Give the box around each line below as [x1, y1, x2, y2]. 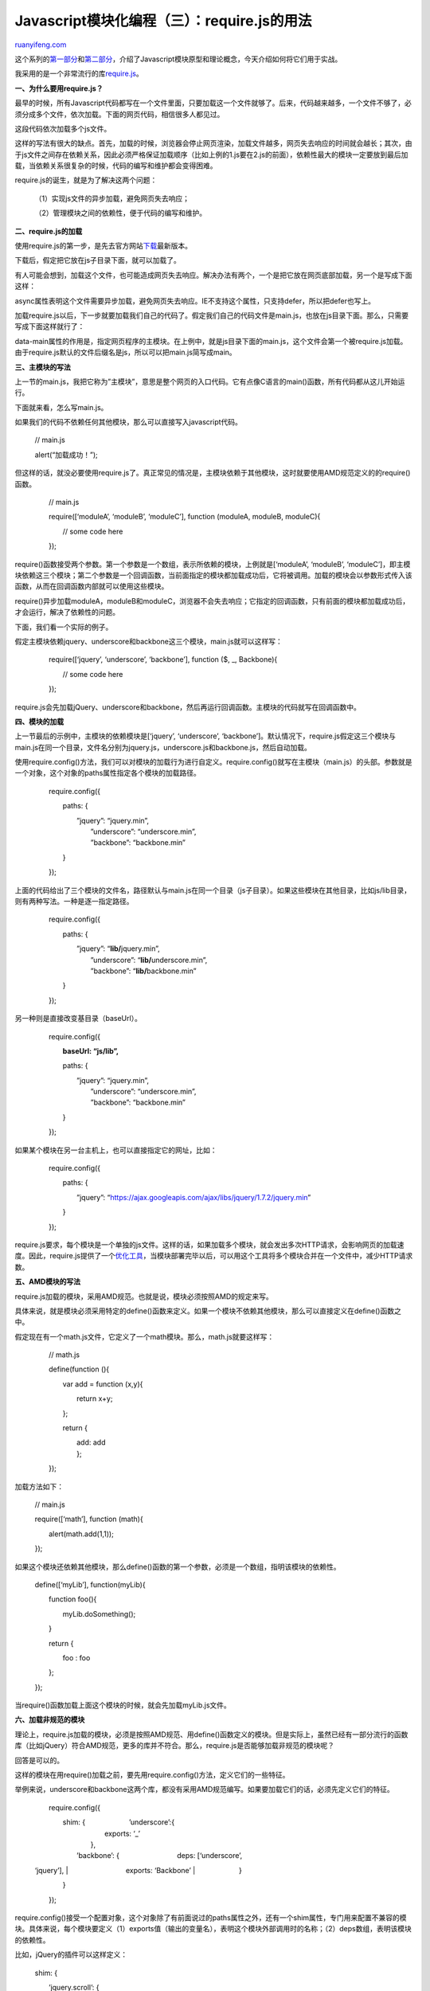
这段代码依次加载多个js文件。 [14, 123, 111, 133]
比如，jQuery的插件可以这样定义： [14, 1950, 127, 1959]
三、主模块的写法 [14, 362, 71, 372]
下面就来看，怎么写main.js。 [14, 402, 108, 412]
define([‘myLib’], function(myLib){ [34, 1579, 147, 1589]
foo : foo [62, 1653, 91, 1662]
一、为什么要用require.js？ [14, 84, 104, 93]
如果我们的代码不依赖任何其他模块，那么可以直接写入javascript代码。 [14, 417, 243, 427]
